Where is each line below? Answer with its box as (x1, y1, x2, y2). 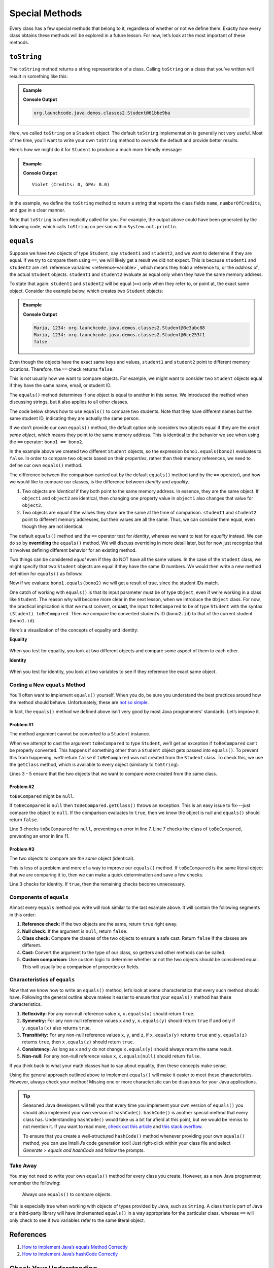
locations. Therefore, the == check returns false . (9, 366, 114, 372)
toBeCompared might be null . (9, 793, 75, 799)
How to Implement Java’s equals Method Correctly (22, 1244, 128, 1250)
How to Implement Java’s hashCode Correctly (22, 1251, 118, 1257)
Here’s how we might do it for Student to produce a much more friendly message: (9, 147, 182, 153)
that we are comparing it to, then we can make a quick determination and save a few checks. (9, 871, 204, 877)
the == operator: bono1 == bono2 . (9, 439, 84, 445)
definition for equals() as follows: (9, 571, 83, 577)
